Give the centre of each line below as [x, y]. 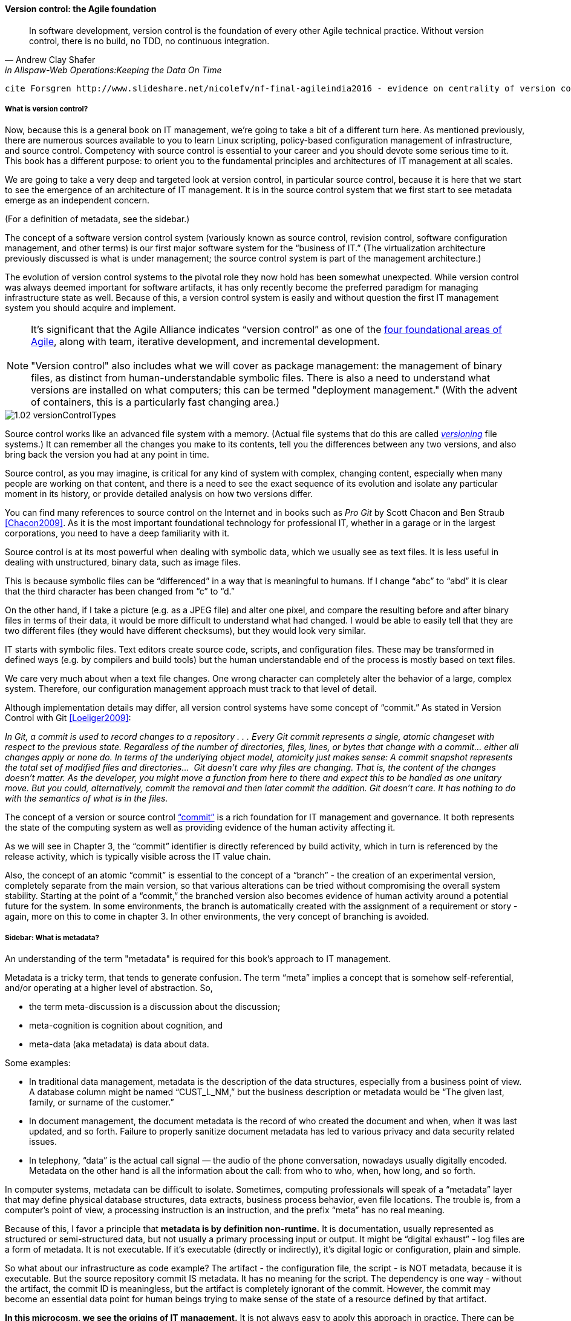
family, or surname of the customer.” [102, 1102]
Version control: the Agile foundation [81, 9]
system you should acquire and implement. [90, 308]
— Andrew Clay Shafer [50, 59]
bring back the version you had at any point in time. [107, 455]
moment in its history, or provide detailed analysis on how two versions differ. [159, 494]
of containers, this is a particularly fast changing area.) [155, 402]
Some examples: [38, 1063]
